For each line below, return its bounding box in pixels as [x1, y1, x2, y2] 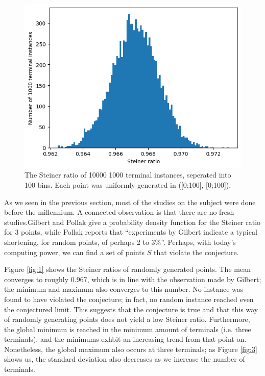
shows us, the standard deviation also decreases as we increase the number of [4, 354, 245, 364]
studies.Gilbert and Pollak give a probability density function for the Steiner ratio [4, 216, 261, 227]
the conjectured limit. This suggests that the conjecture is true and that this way [4, 304, 258, 314]
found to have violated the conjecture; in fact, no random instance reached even [4, 293, 254, 304]
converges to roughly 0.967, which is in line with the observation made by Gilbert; [4, 273, 261, 284]
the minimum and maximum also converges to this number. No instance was [4, 284, 244, 294]
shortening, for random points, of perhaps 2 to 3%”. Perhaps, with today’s [4, 236, 236, 247]
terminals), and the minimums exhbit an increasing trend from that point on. [4, 334, 247, 344]
